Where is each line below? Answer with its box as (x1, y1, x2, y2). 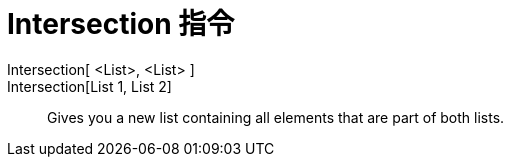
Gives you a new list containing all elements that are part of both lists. (47, 108, 505, 126)
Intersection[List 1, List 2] (7, 77, 172, 95)
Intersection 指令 (7, 7, 235, 41)
